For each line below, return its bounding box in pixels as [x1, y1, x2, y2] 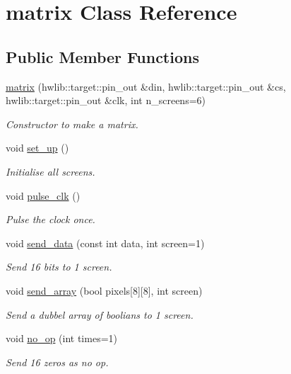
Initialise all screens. [6, 164, 95, 178]
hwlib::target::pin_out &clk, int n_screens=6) [6, 93, 206, 108]
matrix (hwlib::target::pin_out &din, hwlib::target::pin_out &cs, [6, 79, 286, 93]
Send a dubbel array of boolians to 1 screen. [6, 307, 194, 322]
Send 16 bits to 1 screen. [6, 259, 112, 274]
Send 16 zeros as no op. [6, 354, 109, 369]
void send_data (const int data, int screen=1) [6, 235, 205, 250]
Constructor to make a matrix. [6, 116, 138, 131]
